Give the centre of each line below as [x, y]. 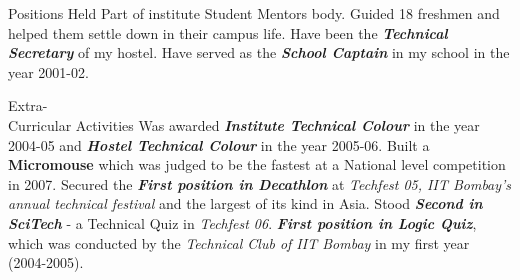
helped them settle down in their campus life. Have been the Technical [228, 32]
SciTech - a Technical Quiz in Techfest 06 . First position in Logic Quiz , [242, 222]
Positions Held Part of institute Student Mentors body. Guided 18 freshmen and [254, 13]
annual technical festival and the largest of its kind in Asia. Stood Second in [245, 203]
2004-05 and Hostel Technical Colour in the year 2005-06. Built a [219, 144]
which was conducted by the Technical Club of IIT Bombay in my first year [239, 242]
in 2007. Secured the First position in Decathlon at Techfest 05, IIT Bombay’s [260, 183]
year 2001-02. [48, 71]
